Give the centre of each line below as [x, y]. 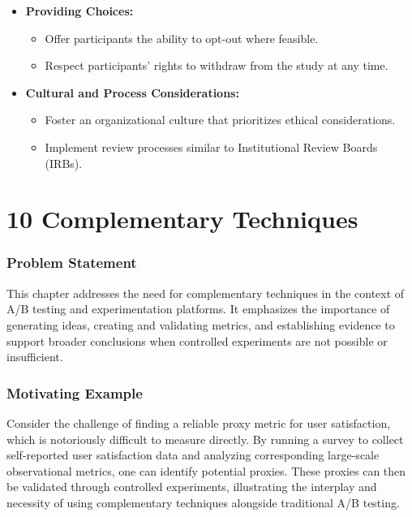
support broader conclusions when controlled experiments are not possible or [197, 340]
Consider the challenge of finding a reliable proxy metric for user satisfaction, [199, 422]
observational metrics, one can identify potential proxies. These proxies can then [206, 470]
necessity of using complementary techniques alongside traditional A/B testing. [203, 502]
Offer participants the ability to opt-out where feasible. [182, 38]
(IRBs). [64, 163]
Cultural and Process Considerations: [132, 92]
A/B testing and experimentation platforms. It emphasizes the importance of [198, 309]
